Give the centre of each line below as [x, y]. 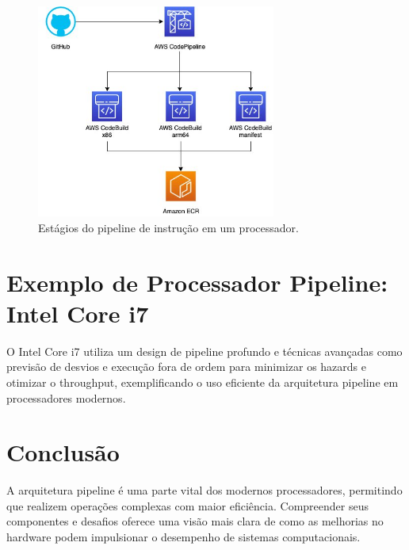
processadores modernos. [66, 397]
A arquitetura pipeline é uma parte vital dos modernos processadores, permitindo [204, 490]
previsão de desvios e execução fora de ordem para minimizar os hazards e [187, 367]
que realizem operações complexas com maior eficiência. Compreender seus [187, 505]
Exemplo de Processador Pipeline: [197, 282]
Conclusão [63, 452]
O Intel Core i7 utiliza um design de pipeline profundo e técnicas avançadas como [204, 351]
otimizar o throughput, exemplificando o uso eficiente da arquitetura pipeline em [203, 382]
